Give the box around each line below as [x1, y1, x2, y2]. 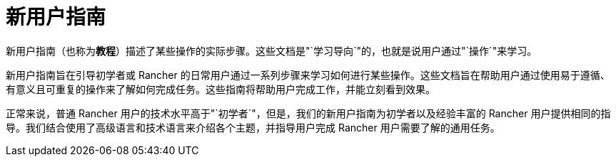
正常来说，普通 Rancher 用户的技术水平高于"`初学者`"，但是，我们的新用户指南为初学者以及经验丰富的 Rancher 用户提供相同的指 [6, 107, 611, 119]
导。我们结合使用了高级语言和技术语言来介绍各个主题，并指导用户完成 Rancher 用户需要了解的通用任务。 [6, 121, 500, 134]
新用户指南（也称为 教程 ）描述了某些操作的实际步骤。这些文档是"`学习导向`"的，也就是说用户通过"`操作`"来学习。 [6, 44, 537, 57]
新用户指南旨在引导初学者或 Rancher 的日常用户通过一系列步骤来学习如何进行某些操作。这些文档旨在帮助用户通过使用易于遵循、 [6, 68, 610, 81]
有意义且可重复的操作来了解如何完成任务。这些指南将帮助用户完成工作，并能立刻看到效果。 [6, 82, 435, 95]
